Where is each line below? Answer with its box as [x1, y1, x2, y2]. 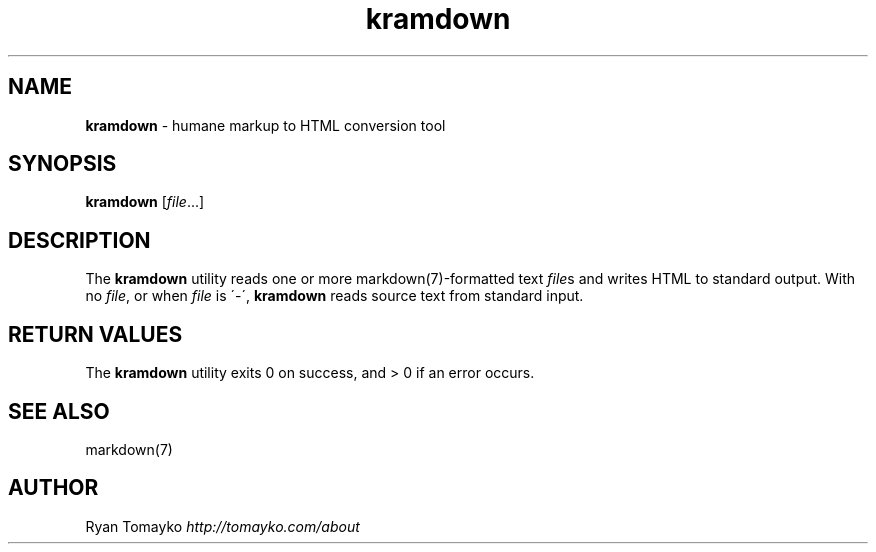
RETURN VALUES [8, 321, 183, 347]
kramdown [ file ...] [85, 193, 205, 211]
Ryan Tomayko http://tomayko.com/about [85, 517, 360, 535]
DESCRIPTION [8, 227, 151, 253]
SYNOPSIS [8, 151, 117, 177]
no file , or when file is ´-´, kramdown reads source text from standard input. [85, 287, 584, 305]
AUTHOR [8, 475, 99, 501]
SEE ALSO [8, 398, 110, 424]
